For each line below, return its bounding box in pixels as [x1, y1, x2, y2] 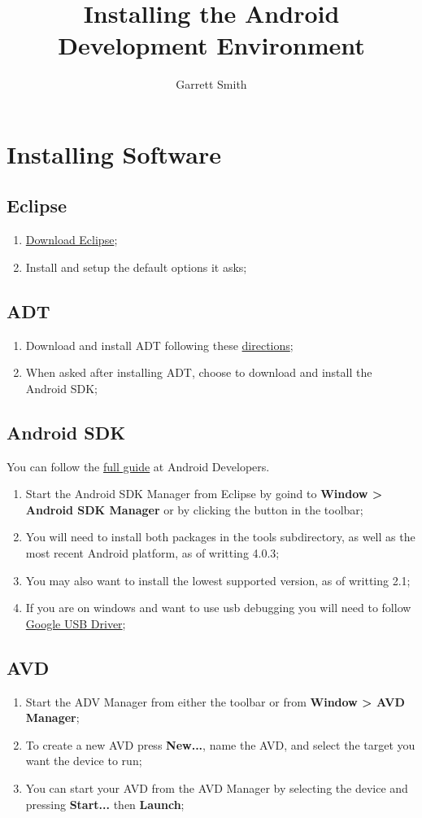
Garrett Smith [176, 76, 247, 93]
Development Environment [58, 28, 365, 62]
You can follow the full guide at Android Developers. [7, 457, 270, 475]
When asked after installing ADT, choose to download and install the [25, 364, 372, 381]
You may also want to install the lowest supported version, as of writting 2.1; [25, 571, 411, 588]
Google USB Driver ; [25, 615, 126, 632]
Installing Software [7, 137, 221, 170]
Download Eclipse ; [25, 231, 118, 248]
